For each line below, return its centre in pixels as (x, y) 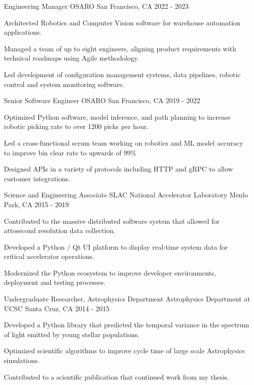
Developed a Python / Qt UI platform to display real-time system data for (116, 246)
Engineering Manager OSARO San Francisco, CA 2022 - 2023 (96, 6)
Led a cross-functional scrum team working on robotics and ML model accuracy (124, 142)
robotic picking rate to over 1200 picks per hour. (76, 126)
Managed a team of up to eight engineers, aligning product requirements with (120, 48)
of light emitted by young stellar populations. (72, 334)
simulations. (22, 360)
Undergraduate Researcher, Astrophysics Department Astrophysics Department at (127, 299)
